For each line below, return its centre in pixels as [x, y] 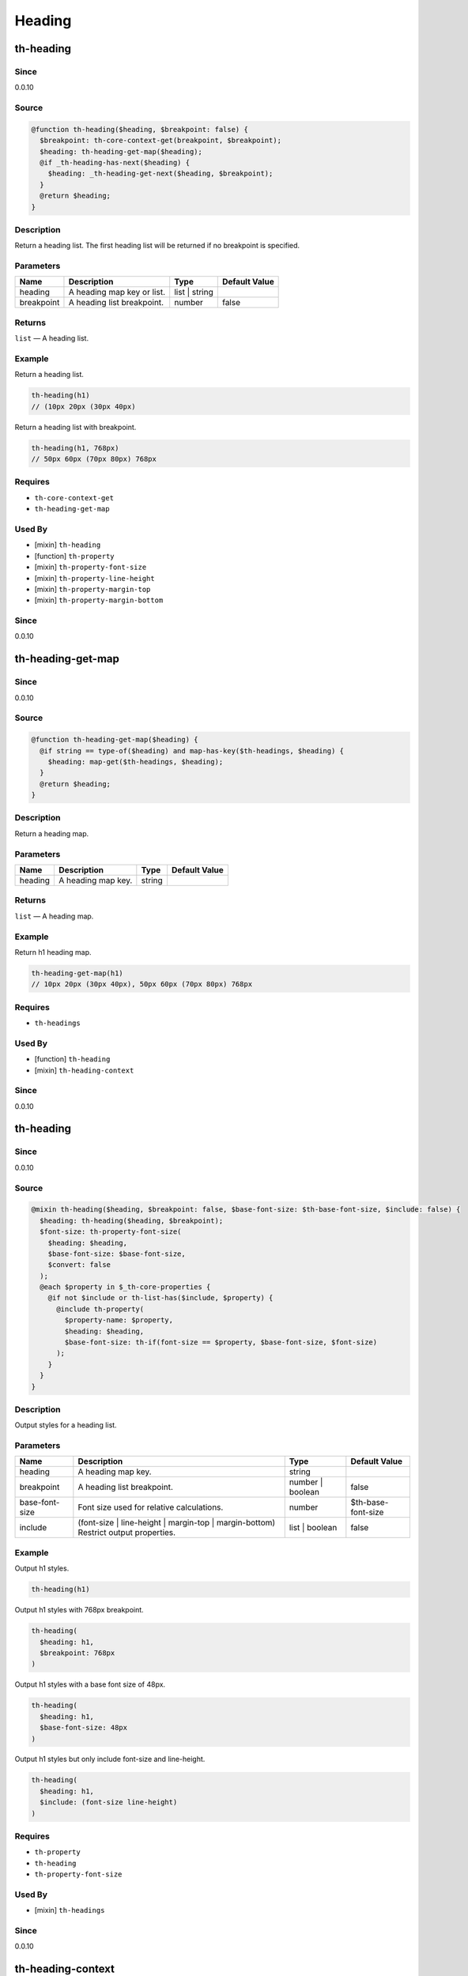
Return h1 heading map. [53, 952]
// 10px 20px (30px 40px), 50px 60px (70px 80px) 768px [142, 984]
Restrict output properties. [127, 1533]
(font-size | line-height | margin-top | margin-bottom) [177, 1523]
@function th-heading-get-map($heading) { [115, 740]
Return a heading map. [52, 833]
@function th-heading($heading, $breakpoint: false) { [140, 129]
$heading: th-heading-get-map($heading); [121, 151]
